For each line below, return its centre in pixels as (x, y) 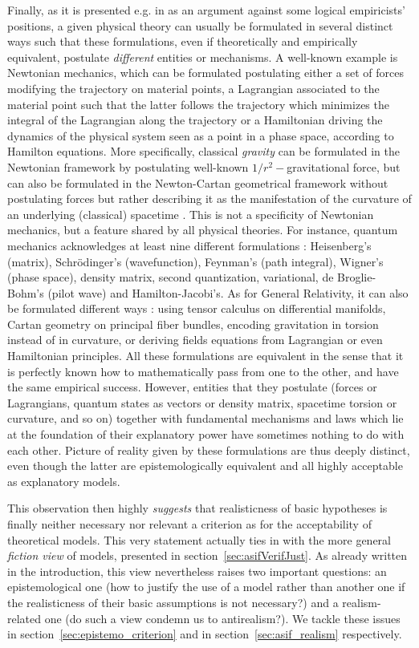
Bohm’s (26, 292)
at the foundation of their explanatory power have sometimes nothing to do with (206, 434)
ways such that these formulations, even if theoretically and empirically (183, 41)
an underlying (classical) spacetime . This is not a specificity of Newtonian (191, 214)
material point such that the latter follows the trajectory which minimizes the (198, 104)
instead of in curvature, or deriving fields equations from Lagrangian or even (195, 340)
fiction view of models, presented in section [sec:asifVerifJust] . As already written (207, 555)
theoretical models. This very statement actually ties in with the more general (199, 539)
